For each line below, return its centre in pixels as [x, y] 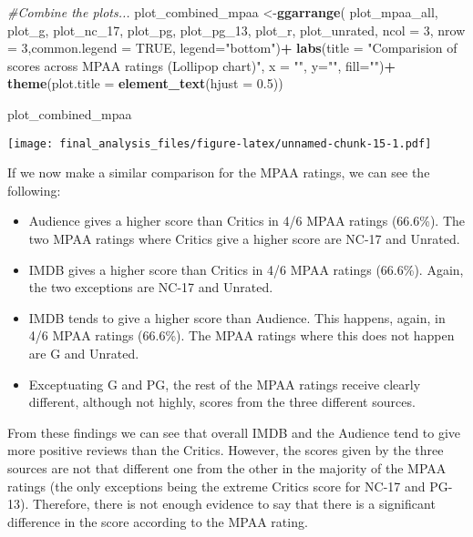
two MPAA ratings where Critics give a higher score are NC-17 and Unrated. [244, 238]
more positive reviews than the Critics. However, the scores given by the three [226, 450]
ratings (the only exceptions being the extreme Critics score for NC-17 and [216, 486]
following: [34, 190]
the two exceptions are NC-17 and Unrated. [151, 287]
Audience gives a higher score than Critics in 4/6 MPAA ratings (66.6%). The [247, 221]
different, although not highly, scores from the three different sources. [222, 402]
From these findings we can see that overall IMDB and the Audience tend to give [234, 432]
